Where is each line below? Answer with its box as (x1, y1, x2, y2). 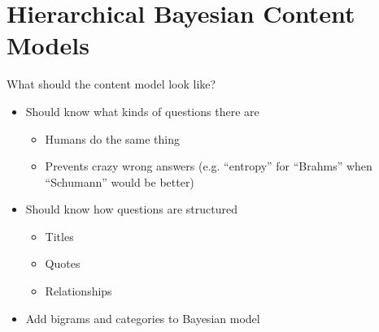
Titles (45, 227, 74, 244)
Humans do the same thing (45, 130, 181, 147)
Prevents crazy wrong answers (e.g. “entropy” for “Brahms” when (45, 157, 372, 175)
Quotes (45, 255, 81, 272)
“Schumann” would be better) (45, 173, 194, 190)
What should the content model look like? (7, 75, 216, 93)
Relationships (45, 282, 112, 300)
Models (7, 28, 89, 62)
